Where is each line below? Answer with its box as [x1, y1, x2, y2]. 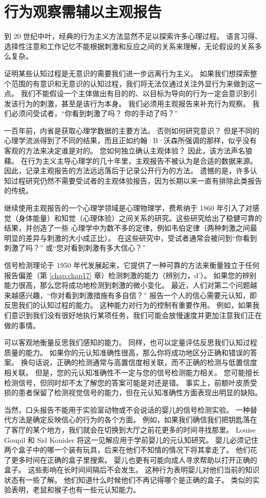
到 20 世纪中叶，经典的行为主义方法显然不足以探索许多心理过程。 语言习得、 [4, 31, 262, 41]
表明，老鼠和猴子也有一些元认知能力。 [11, 484, 140, 495]
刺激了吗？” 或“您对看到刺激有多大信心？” [4, 242, 146, 253]
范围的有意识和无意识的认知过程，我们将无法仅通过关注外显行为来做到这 [11, 78, 255, 88]
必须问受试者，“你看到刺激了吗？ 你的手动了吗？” [11, 108, 178, 119]
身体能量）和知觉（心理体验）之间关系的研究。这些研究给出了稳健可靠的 [18, 212, 262, 223]
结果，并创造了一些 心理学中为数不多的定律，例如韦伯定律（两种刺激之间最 [4, 222, 257, 233]
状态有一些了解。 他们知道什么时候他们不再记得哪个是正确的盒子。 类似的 [4, 474, 253, 485]
